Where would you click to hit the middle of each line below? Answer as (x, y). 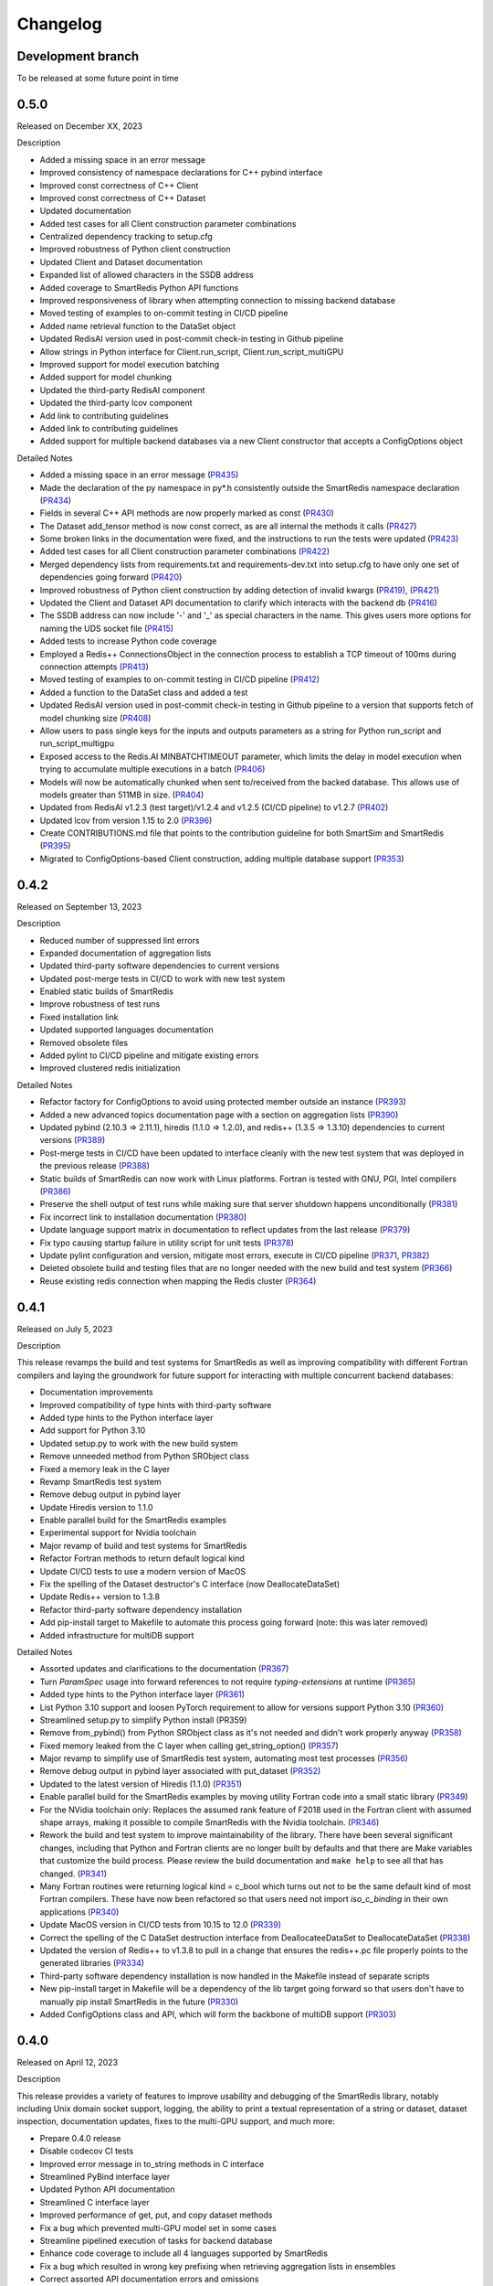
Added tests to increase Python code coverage (128, 641)
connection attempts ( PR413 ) (94, 667)
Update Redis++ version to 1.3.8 (100, 1597)
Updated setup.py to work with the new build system (139, 1443)
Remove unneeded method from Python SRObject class (145, 1456)
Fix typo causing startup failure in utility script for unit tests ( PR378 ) (167, 1243)
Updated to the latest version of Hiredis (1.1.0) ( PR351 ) (141, 1784)
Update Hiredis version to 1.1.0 (97, 1507)
